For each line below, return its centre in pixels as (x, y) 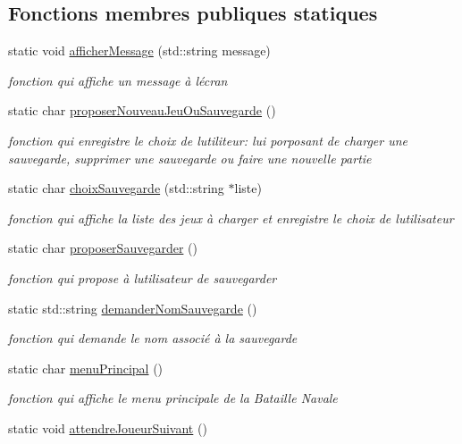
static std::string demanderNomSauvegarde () (133, 308)
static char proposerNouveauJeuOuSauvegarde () (142, 110)
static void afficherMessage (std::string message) (139, 50)
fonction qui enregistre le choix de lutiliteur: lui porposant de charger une (208, 140)
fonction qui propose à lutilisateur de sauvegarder (143, 277)
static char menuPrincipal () (86, 368)
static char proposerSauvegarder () (103, 248)
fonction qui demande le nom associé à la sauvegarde (153, 338)
